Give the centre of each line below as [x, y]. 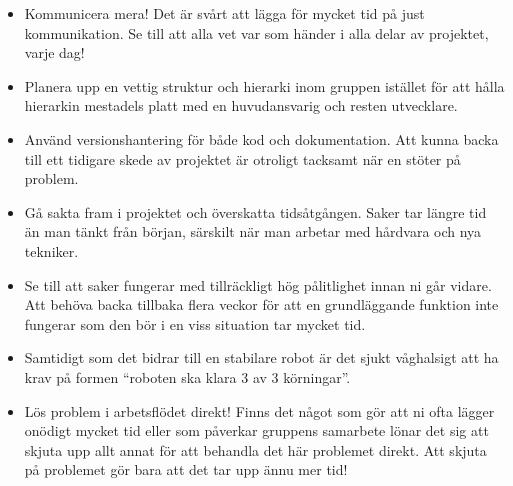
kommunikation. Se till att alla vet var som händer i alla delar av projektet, [256, 32]
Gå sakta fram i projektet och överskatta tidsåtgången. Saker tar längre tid [255, 211]
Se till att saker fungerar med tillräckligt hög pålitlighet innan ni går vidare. [258, 284]
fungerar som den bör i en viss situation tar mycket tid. [195, 323]
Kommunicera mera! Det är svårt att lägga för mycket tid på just [224, 13]
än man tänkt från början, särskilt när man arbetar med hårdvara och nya [253, 231]
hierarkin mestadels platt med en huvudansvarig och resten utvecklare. [241, 105]
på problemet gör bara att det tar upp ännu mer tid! [186, 469]
